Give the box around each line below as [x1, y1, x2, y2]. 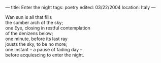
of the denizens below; [5, 30, 53, 36]
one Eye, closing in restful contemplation [5, 25, 90, 31]
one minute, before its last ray [5, 36, 68, 42]
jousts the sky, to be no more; [5, 41, 68, 47]
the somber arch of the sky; [5, 20, 63, 25]
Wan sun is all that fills [5, 14, 52, 20]
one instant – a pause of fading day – [5, 47, 83, 52]
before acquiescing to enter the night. [5, 52, 84, 58]
